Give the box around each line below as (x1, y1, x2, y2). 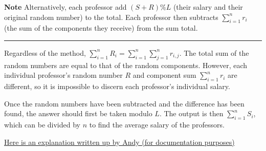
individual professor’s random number (4, 70, 123, 80)
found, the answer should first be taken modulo (4, 108, 152, 119)
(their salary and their (173, 2, 243, 12)
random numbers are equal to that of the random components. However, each (4, 59, 248, 70)
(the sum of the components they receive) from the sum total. (4, 23, 198, 33)
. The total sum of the (179, 47, 249, 58)
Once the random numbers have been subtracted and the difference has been (4, 98, 245, 109)
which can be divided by (4, 119, 80, 130)
